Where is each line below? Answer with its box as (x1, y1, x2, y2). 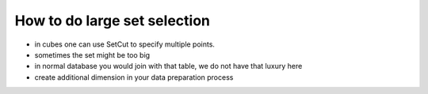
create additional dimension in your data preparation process (34, 72, 234, 82)
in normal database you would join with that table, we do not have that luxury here (34, 62, 303, 71)
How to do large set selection (14, 12, 210, 29)
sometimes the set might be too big (34, 50, 151, 59)
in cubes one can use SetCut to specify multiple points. (34, 39, 216, 49)
